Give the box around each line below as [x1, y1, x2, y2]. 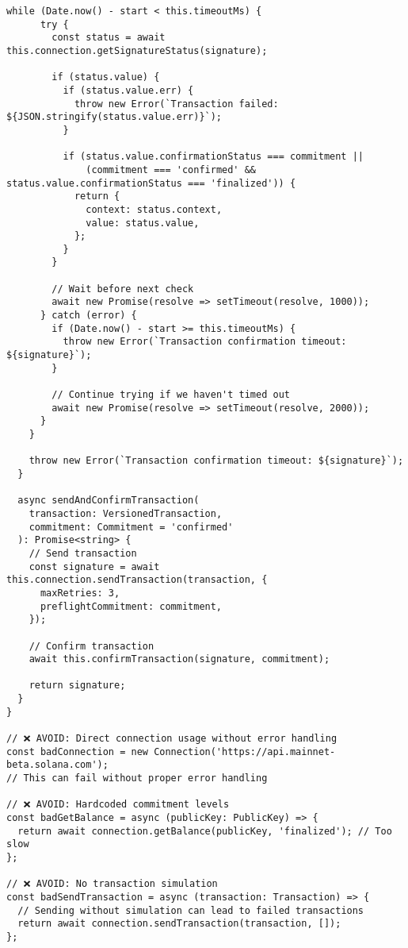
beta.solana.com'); [6, 759, 109, 771]
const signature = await [29, 561, 160, 572]
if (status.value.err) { [63, 84, 194, 96]
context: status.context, [86, 203, 223, 215]
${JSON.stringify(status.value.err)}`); [6, 111, 223, 123]
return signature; [29, 680, 126, 692]
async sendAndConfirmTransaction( [17, 495, 200, 507]
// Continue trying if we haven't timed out [51, 389, 290, 401]
